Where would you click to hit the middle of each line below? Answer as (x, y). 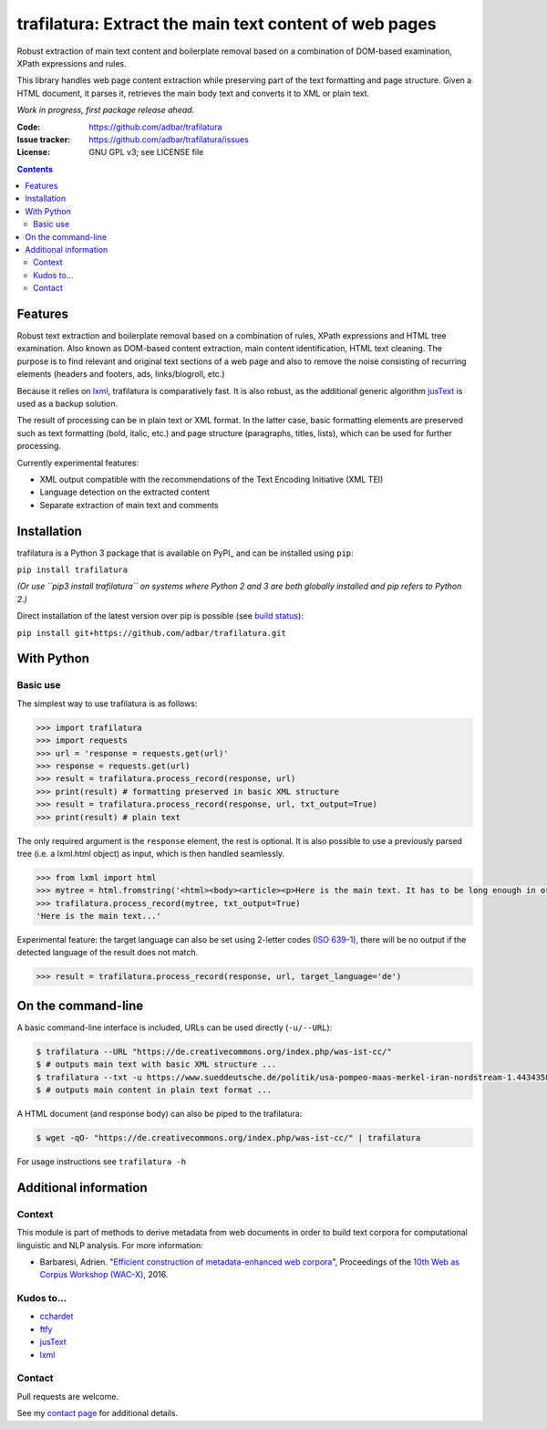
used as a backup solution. (67, 404)
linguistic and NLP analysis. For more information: (110, 1245)
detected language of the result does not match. (108, 953)
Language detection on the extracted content (124, 492)
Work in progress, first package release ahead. (106, 110)
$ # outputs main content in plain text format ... (154, 1090)
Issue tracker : (44, 139)
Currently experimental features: (78, 463)
